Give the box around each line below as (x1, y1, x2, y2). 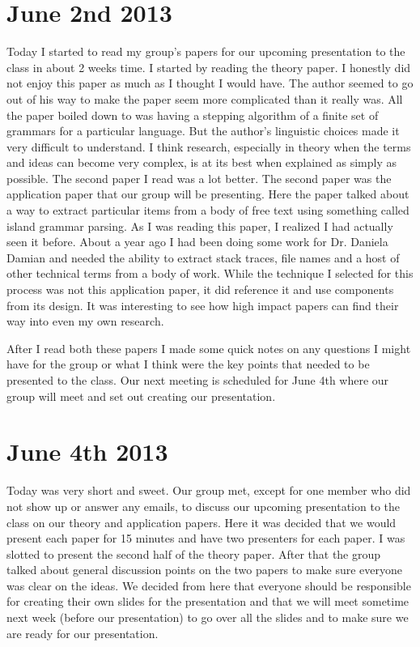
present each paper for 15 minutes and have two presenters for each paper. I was (6, 530, 405, 547)
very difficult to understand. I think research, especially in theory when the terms (6, 138, 411, 155)
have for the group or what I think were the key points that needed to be (6, 355, 370, 372)
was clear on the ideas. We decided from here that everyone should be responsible (6, 577, 411, 594)
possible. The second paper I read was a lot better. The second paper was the (6, 169, 392, 186)
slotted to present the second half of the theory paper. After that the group (6, 545, 381, 562)
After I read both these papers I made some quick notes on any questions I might (6, 339, 411, 356)
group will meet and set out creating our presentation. (6, 387, 276, 404)
